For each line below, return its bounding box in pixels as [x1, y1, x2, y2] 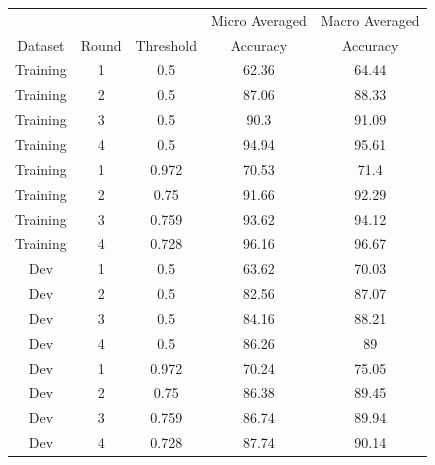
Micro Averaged [211, 9, 307, 30]
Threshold [135, 34, 198, 55]
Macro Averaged [320, 9, 420, 30]
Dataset [17, 34, 65, 55]
